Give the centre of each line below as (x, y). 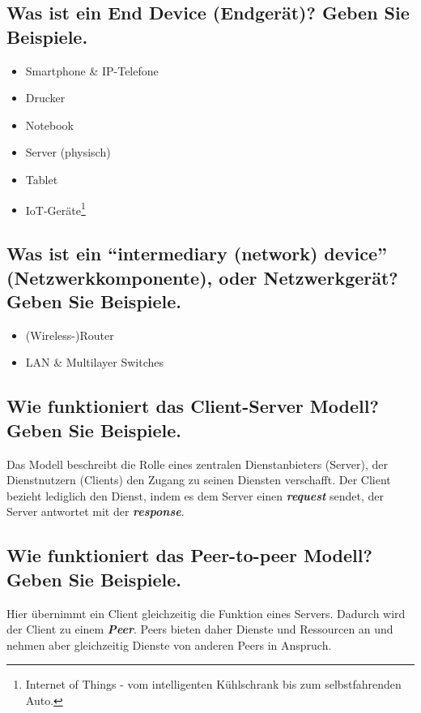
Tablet (42, 179)
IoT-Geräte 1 (55, 208)
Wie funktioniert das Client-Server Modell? (193, 406)
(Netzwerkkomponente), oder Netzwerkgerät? (202, 277)
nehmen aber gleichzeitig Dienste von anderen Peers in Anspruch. (169, 644)
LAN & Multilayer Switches (95, 362)
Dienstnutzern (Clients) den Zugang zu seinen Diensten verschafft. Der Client (199, 480)
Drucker (45, 98)
